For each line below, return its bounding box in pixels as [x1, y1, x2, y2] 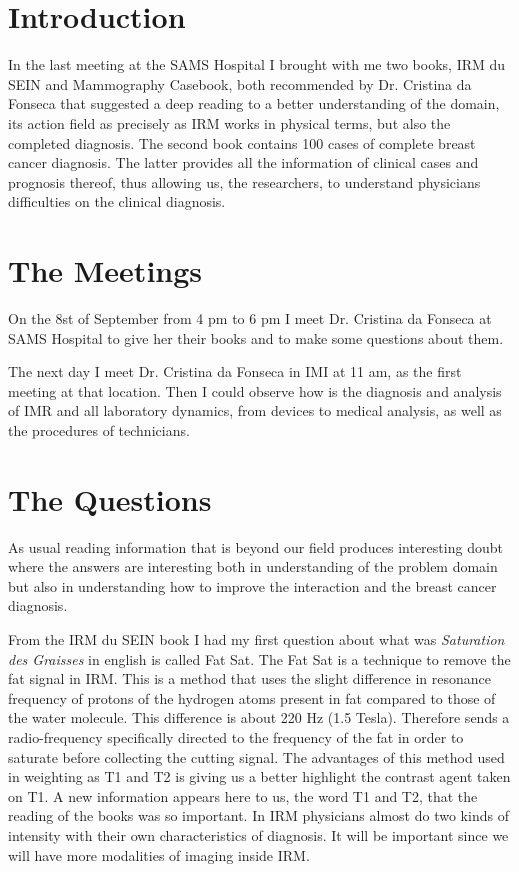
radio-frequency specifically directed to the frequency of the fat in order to [8, 727, 464, 748]
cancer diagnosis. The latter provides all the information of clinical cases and [8, 152, 479, 173]
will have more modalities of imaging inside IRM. [8, 844, 310, 865]
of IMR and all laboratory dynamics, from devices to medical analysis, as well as [8, 400, 502, 421]
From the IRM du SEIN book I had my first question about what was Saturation [8, 629, 505, 650]
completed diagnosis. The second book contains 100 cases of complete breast [8, 132, 476, 153]
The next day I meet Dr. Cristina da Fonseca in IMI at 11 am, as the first [8, 361, 462, 382]
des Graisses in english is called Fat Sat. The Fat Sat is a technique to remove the [8, 648, 511, 669]
